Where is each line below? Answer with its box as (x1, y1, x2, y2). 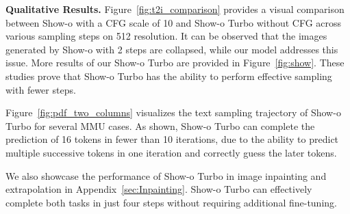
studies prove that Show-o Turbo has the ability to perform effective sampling (5, 68, 332, 83)
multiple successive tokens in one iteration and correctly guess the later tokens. (5, 145, 337, 159)
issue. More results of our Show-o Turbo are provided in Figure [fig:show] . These (5, 55, 345, 70)
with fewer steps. (5, 82, 76, 96)
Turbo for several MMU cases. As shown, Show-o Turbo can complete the (5, 118, 315, 133)
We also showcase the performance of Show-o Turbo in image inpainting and (5, 168, 327, 183)
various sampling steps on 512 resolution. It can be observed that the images (5, 29, 327, 43)
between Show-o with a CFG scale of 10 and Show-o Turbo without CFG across (5, 15, 342, 29)
